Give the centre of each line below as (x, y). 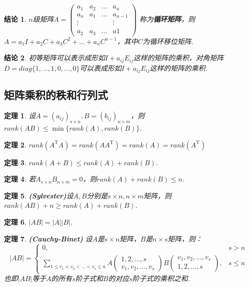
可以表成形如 (101, 68)
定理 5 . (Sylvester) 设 (39, 195)
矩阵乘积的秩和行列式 (56, 95)
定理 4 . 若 (20, 179)
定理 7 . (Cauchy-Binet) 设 (48, 238)
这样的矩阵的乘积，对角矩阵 (178, 58)
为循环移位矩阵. (168, 41)
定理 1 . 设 (20, 116)
